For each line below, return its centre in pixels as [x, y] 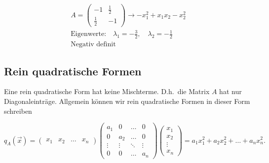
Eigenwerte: [89, 34]
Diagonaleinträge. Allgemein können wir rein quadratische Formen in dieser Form [127, 101]
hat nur [231, 91]
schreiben [18, 111]
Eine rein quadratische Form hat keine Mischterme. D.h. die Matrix [107, 91]
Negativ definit [93, 45]
